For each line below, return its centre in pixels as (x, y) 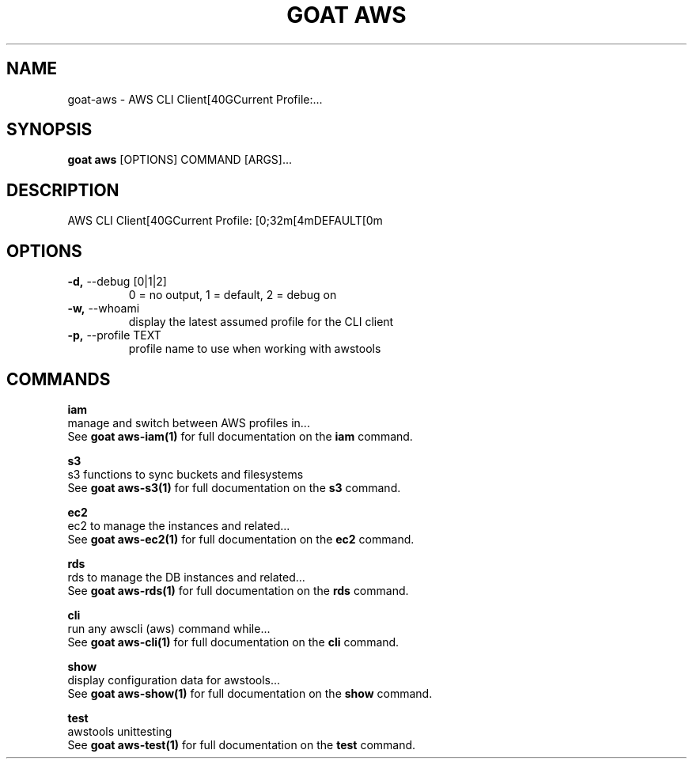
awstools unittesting (120, 731)
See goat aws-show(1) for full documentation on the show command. (250, 693)
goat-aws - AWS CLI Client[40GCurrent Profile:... (195, 99)
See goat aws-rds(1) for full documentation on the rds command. (238, 590)
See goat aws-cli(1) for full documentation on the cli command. (233, 642)
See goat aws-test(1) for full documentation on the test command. (242, 744)
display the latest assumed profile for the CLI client (261, 322)
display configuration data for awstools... (174, 680)
